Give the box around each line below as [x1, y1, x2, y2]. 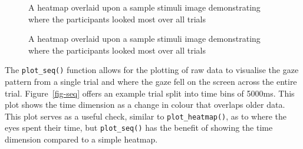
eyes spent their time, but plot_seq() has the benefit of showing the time [5, 121, 273, 134]
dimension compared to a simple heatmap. [5, 133, 158, 145]
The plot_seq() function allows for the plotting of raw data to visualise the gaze [5, 64, 299, 76]
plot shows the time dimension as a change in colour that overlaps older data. [5, 98, 285, 111]
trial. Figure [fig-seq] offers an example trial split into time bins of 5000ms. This [5, 87, 295, 99]
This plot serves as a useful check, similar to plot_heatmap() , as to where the [5, 110, 287, 122]
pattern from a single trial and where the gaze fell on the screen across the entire [5, 75, 297, 88]
